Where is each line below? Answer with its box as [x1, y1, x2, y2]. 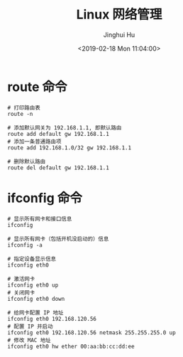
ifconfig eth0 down [7, 295, 65, 302]
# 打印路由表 [7, 104, 40, 111]
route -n [7, 110, 33, 117]
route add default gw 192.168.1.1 [7, 130, 110, 137]
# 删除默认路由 [7, 158, 46, 165]
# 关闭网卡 [7, 289, 35, 296]
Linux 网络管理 [76, 6, 162, 23]
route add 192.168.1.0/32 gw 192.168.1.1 [7, 144, 132, 151]
